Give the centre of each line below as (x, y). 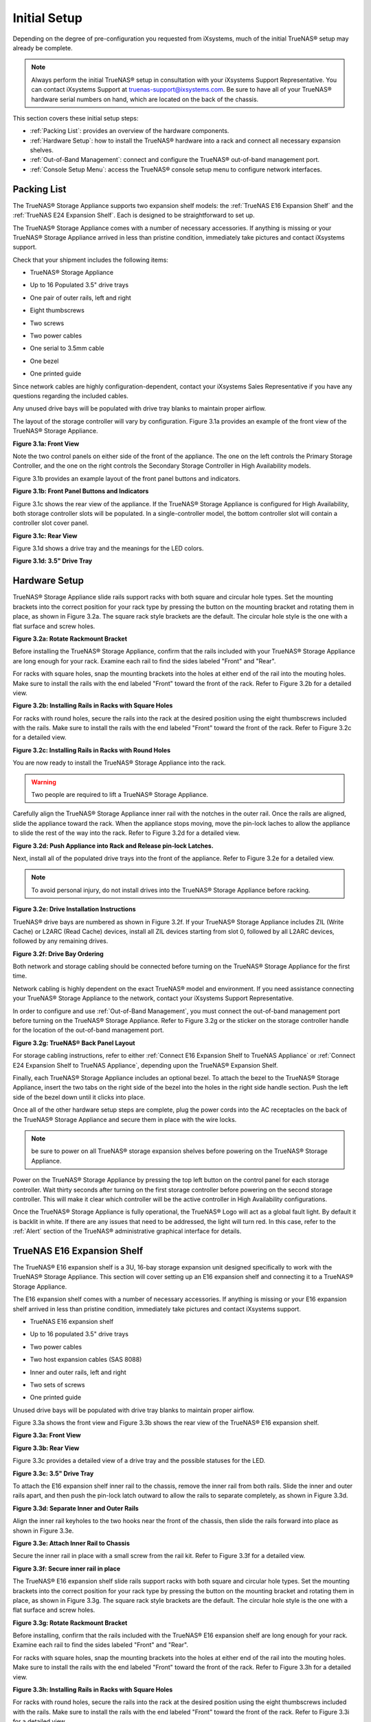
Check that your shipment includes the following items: (90, 260)
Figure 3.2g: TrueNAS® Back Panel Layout (74, 1043)
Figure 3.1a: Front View (46, 444)
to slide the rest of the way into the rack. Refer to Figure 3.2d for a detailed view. (126, 833)
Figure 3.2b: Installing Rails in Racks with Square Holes (93, 705)
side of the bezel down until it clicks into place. (79, 1097)
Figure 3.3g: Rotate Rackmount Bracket (70, 1623)
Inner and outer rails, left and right (78, 1372)
